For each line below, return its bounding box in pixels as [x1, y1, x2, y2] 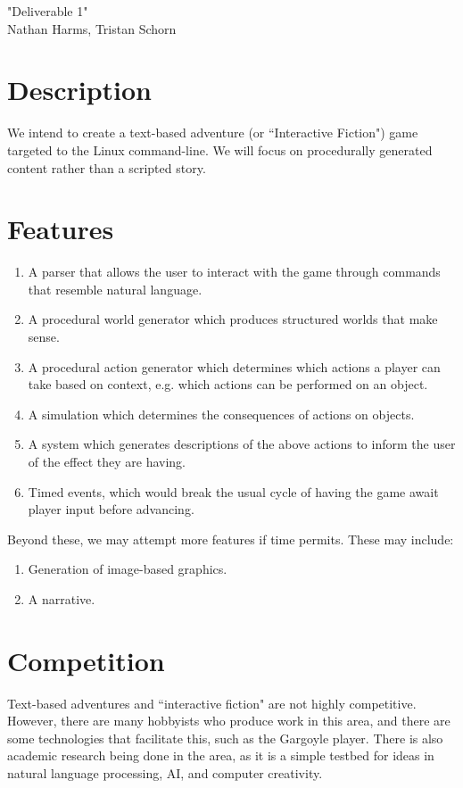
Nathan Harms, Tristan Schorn [7, 19, 177, 37]
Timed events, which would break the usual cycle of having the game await [28, 482, 439, 501]
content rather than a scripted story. [7, 158, 206, 177]
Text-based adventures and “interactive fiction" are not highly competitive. [7, 693, 417, 712]
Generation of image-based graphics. [28, 560, 227, 578]
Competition [7, 642, 165, 678]
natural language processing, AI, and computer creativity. [7, 764, 323, 783]
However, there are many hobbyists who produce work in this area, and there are [7, 711, 451, 730]
